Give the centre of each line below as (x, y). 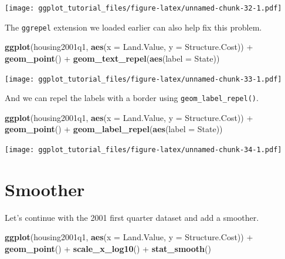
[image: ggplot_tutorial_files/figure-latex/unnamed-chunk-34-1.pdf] (143, 150)
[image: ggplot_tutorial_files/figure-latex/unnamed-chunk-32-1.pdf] (143, 8)
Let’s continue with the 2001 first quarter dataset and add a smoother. (132, 217)
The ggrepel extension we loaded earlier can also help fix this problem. (133, 27)
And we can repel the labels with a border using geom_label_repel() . (132, 98)
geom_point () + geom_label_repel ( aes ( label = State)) (114, 129)
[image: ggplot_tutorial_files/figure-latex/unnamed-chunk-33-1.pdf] (143, 79)
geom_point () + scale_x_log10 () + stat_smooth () (108, 248)
